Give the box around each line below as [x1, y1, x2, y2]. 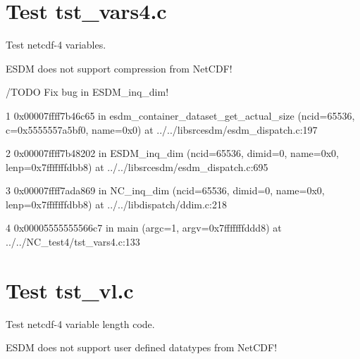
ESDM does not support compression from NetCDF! [6, 61, 232, 75]
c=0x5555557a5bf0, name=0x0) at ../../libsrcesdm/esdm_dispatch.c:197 [6, 122, 318, 137]
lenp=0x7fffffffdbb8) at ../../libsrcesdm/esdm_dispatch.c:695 [6, 159, 268, 174]
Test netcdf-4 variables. [6, 37, 106, 52]
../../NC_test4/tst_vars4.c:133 [6, 234, 140, 249]
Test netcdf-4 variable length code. [6, 316, 155, 331]
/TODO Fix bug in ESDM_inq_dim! [6, 84, 169, 99]
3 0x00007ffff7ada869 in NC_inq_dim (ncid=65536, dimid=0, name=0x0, [6, 183, 325, 198]
